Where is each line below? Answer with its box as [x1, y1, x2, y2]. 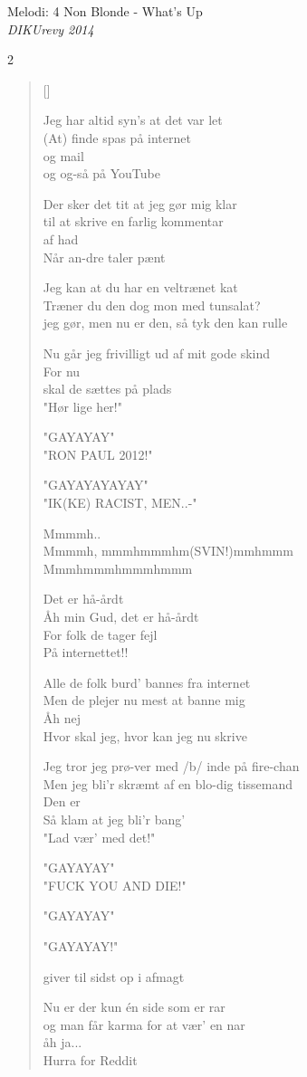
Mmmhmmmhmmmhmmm [43, 558, 193, 577]
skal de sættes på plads [43, 379, 172, 398]
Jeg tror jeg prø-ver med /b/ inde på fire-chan [43, 757, 300, 776]
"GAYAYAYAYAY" [43, 475, 149, 494]
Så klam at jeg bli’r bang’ [43, 809, 186, 828]
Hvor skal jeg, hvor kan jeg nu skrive [43, 726, 247, 745]
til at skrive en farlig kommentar [43, 212, 224, 231]
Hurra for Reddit [43, 1050, 138, 1069]
